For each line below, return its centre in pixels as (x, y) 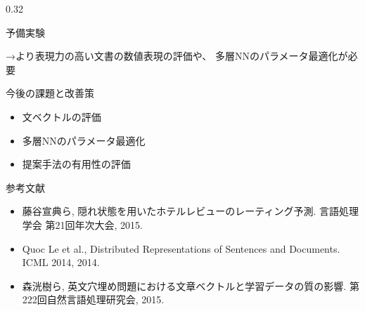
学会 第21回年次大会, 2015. (82, 224)
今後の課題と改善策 (50, 93)
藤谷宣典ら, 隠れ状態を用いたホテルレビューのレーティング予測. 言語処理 (191, 211)
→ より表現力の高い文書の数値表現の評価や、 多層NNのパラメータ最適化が (177, 56)
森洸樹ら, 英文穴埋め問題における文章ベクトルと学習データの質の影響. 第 (191, 285)
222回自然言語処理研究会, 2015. (93, 299)
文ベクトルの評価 (62, 116)
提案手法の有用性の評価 (76, 164)
